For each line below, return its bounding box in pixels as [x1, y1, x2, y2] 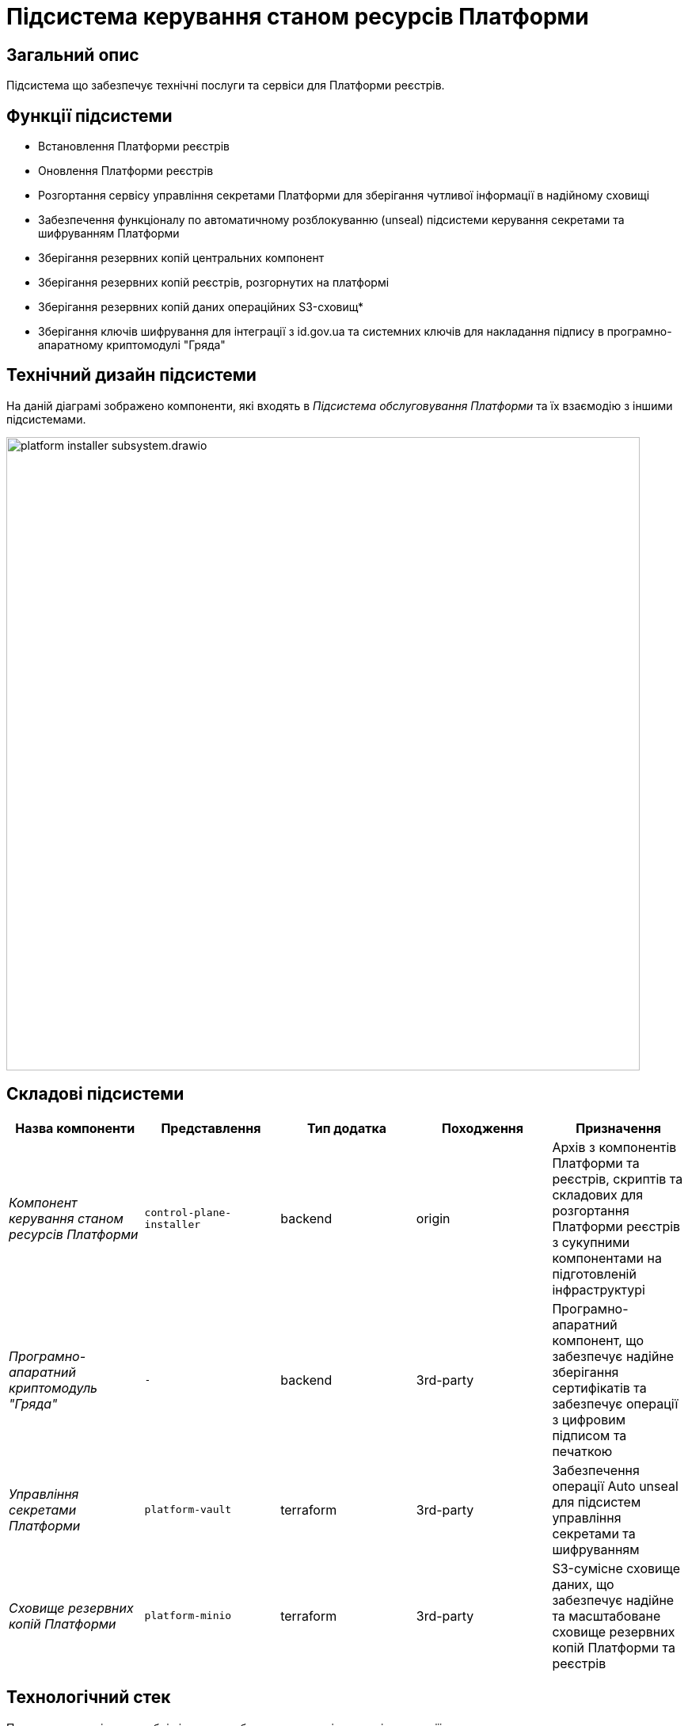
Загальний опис [6, 44, 139, 65]
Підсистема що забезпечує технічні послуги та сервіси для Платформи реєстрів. [6, 78, 445, 93]
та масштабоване [552, 1607, 661, 1624]
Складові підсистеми [6, 1084, 184, 1104]
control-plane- [144, 1206, 232, 1218]
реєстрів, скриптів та [552, 1170, 683, 1187]
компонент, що [552, 1332, 644, 1348]
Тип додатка [306, 1120, 387, 1136]
